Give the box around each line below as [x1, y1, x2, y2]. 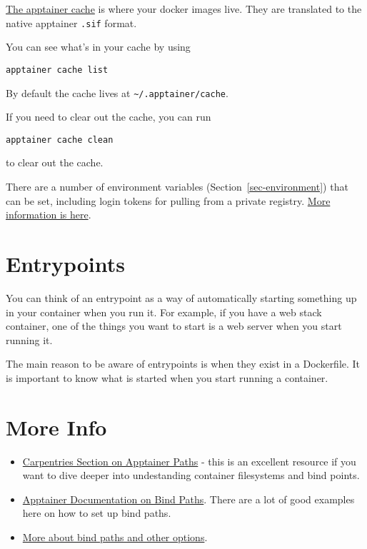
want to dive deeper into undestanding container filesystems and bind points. [22, 468, 360, 483]
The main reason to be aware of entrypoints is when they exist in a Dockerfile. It [6, 356, 361, 371]
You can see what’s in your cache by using [6, 39, 191, 54]
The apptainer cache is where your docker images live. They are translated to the [6, 1, 362, 16]
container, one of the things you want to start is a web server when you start [6, 318, 342, 333]
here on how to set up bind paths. [22, 505, 171, 520]
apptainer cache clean [6, 134, 114, 145]
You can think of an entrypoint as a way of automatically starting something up [6, 290, 357, 305]
